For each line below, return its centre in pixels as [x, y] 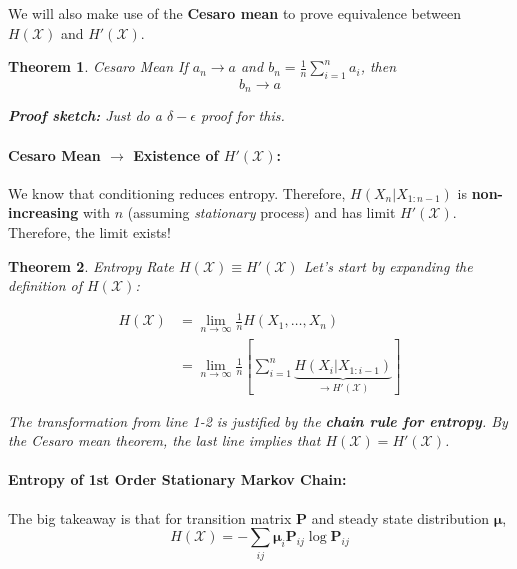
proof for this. [242, 115]
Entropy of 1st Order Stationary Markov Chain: [177, 479]
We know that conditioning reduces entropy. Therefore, [177, 192]
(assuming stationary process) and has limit [261, 212]
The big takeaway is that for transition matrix [150, 517]
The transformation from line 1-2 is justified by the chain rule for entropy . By [258, 420]
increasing [43, 212]
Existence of [176, 154]
